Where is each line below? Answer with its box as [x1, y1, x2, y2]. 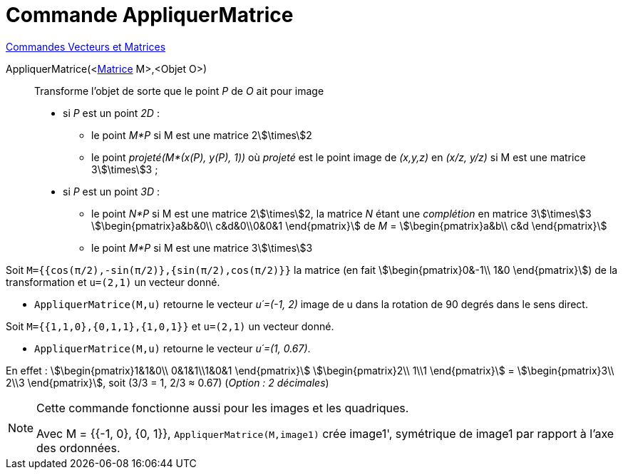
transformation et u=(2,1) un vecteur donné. [6, 275, 220, 288]
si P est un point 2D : [63, 106, 160, 119]
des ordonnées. [36, 440, 120, 455]
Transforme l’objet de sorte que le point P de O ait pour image [34, 84, 324, 97]
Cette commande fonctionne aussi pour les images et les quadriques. [36, 400, 409, 415]
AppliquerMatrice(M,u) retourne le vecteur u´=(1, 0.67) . [34, 342, 311, 354]
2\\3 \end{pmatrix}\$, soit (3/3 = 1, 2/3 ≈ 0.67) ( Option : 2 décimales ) [6, 376, 329, 389]
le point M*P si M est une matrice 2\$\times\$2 [91, 128, 312, 141]
